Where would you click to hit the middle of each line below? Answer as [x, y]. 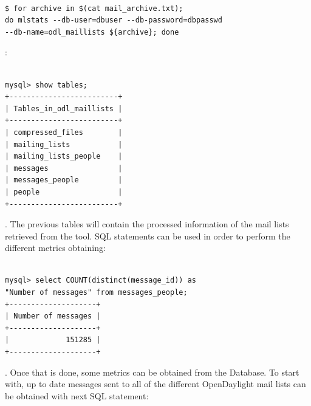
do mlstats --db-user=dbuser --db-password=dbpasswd [114, 20]
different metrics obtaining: [55, 248]
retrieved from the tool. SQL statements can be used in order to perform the [148, 236]
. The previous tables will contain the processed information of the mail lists [147, 224]
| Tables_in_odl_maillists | [64, 108]
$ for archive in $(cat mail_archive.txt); [94, 8]
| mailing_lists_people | [64, 157]
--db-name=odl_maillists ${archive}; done [92, 32]
